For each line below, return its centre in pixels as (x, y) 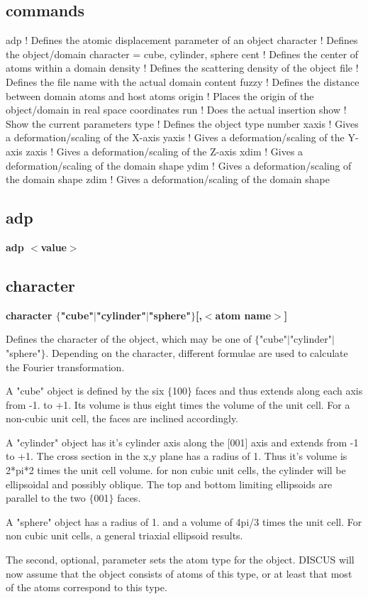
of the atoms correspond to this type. (87, 587)
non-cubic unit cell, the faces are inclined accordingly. (122, 418)
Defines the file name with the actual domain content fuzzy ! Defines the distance (183, 81)
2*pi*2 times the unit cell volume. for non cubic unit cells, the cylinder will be (176, 470)
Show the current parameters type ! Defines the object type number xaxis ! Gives (182, 123)
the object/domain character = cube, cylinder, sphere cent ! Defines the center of (182, 54)
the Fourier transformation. (65, 367)
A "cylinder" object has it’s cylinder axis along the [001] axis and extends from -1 (182, 442)
